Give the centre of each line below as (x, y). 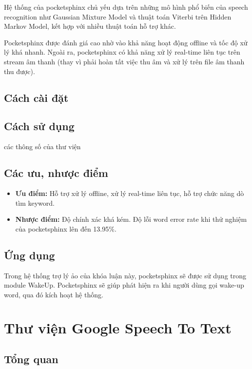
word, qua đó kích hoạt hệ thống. (54, 294)
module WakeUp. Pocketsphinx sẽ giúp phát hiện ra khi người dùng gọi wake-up (124, 285)
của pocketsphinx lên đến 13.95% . (66, 228)
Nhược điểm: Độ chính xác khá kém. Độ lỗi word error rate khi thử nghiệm (131, 219)
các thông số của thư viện (42, 146)
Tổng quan (31, 359)
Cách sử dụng (39, 126)
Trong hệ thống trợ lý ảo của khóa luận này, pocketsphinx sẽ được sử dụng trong (125, 275)
